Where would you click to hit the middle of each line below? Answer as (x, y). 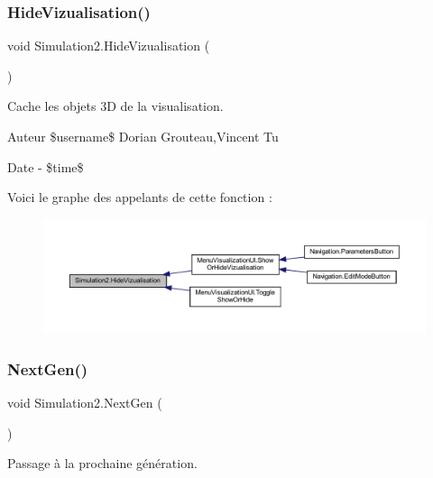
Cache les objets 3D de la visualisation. (115, 106)
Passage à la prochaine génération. (102, 463)
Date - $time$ (46, 166)
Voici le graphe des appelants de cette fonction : (140, 197)
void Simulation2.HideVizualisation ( (109, 46)
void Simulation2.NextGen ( (85, 403)
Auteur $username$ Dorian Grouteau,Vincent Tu (143, 136)
